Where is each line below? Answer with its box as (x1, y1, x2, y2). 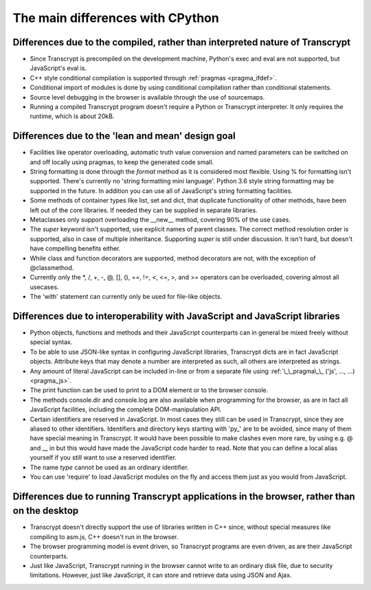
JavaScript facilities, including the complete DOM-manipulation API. (30, 405, 222, 413)
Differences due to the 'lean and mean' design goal (12, 131, 236, 142)
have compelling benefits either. (30, 245, 121, 253)
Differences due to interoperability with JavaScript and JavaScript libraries (12, 310, 340, 322)
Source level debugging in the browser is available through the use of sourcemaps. (30, 93, 265, 101)
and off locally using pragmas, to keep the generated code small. (30, 158, 214, 166)
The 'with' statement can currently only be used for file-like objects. (30, 293, 223, 301)
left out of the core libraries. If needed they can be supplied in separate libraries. (30, 206, 258, 214)
